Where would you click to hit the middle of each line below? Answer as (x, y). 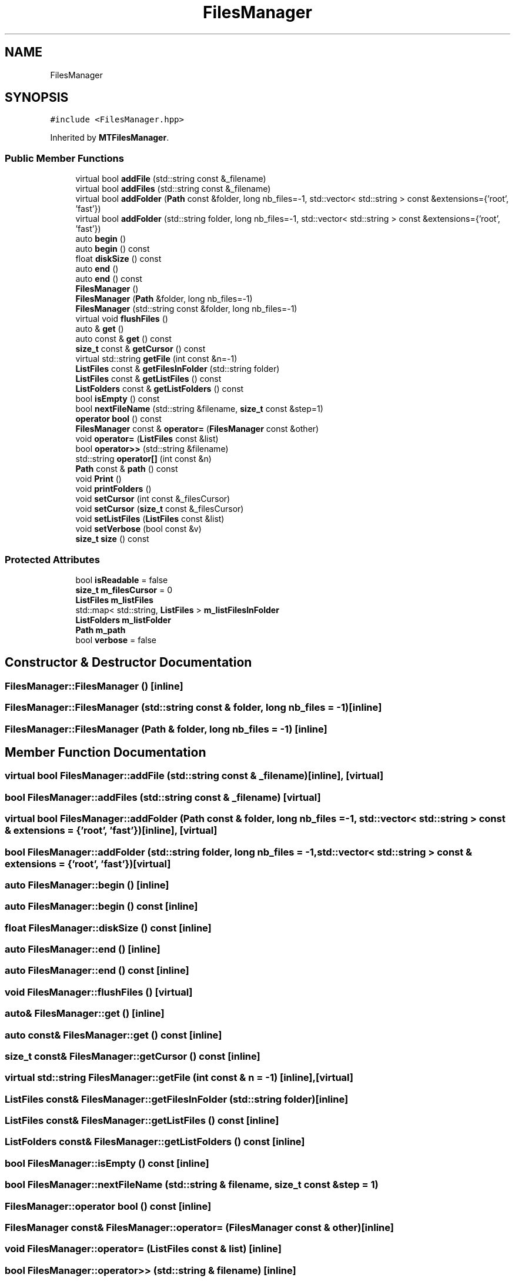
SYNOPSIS (37, 98)
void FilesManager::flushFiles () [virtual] (99, 992)
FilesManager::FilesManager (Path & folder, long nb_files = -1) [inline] (166, 729)
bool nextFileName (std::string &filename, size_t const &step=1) (199, 409)
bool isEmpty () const (118, 399)
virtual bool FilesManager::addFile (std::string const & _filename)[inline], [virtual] (194, 776)
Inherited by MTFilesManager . (110, 138)
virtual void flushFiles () (122, 319)
